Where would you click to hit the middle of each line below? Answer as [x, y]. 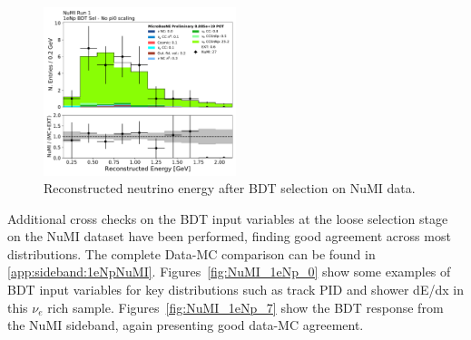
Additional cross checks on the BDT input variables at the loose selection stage [228, 218]
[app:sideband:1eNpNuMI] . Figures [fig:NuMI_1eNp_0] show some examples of [229, 272]
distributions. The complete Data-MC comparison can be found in [191, 253]
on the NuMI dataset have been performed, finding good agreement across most [229, 236]
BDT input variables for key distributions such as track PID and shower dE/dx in [235, 290]
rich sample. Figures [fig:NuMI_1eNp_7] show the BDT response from [245, 307]
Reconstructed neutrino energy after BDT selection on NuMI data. [230, 188]
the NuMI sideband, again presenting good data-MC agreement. [186, 325]
